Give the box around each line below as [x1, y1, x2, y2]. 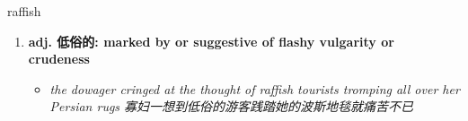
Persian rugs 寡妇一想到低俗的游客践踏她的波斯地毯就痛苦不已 [49, 97, 414, 116]
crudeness [28, 49, 90, 68]
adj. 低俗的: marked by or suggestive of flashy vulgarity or [28, 31, 394, 50]
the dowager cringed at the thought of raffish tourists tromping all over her [49, 79, 460, 98]
